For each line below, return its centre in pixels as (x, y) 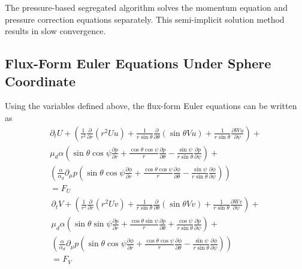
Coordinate (40, 81)
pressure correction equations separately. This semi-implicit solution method (145, 19)
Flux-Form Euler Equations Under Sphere (138, 63)
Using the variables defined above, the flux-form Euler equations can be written (151, 106)
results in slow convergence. (55, 31)
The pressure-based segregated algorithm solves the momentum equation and (146, 7)
